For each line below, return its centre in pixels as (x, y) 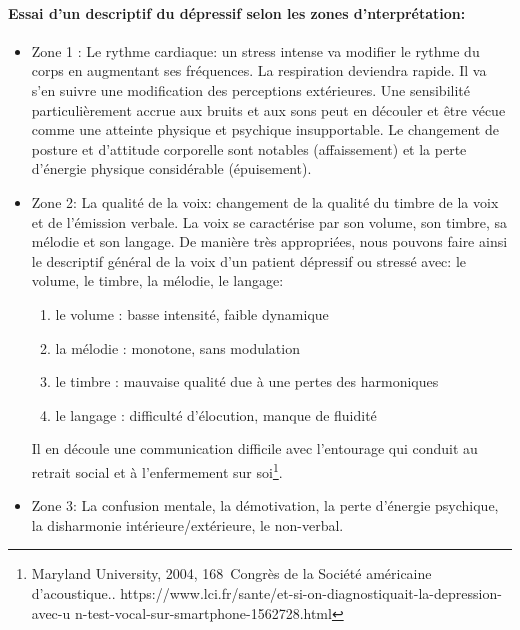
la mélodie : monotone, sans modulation (177, 347)
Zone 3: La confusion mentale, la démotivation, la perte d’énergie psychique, (265, 505)
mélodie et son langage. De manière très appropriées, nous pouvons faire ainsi (269, 241)
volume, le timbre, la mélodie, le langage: (157, 280)
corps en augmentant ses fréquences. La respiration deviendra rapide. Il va (259, 70)
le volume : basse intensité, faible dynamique (192, 313)
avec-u (51, 612)
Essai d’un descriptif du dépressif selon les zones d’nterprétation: (237, 12)
